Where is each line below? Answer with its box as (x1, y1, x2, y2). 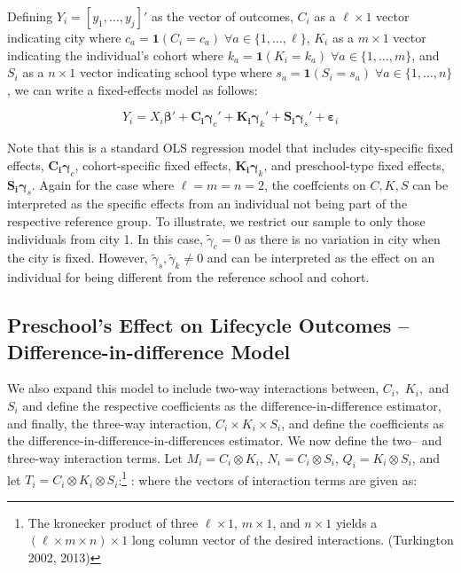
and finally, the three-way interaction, (7, 413, 212, 432)
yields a (335, 513, 378, 531)
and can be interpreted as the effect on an (207, 248, 435, 267)
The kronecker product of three (27, 513, 199, 531)
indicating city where (7, 28, 121, 46)
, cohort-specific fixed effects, (74, 155, 231, 174)
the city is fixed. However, (7, 248, 148, 267)
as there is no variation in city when (245, 229, 441, 247)
